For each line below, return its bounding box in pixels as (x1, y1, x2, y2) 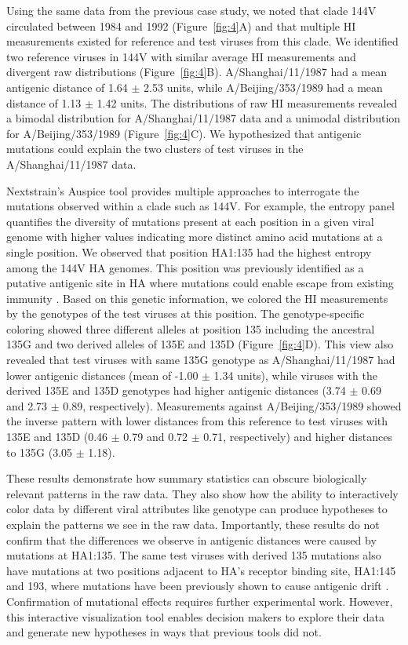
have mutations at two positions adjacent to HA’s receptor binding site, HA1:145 (6, 562, 396, 578)
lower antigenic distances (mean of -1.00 (6, 366, 199, 383)
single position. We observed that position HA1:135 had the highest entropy (6, 243, 372, 260)
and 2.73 (6, 397, 48, 414)
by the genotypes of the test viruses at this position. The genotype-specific (6, 305, 365, 322)
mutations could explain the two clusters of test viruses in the (6, 140, 304, 157)
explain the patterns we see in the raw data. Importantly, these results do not (6, 516, 380, 532)
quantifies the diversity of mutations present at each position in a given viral (6, 213, 374, 229)
